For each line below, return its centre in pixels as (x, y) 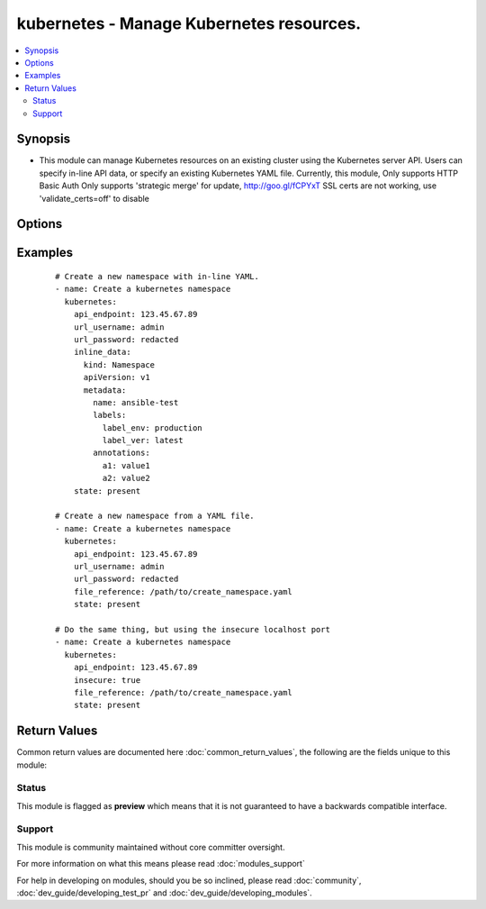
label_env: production (152, 427)
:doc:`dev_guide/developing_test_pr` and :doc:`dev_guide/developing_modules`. (164, 893)
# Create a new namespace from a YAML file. (155, 516)
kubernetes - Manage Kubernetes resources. (189, 23)
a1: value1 (126, 465)
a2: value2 (126, 478)
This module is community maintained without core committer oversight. (151, 847)
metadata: (105, 390)
